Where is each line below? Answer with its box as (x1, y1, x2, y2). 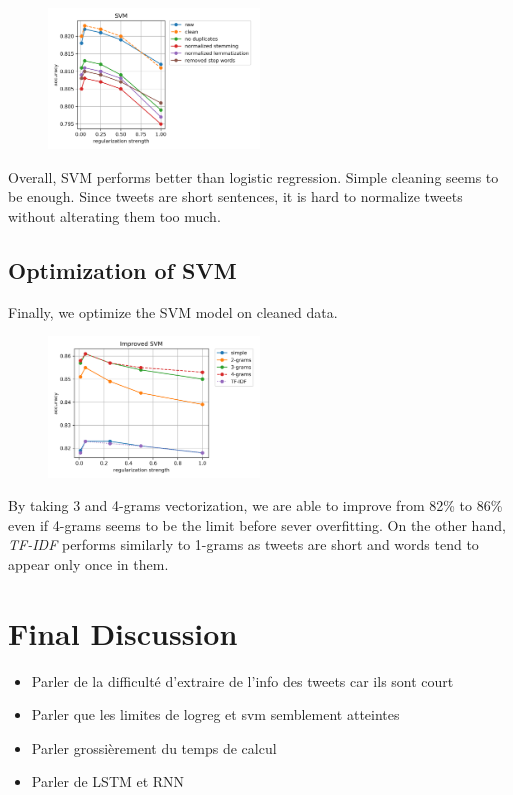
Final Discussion (8, 612, 238, 653)
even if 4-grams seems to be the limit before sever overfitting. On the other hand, (8, 514, 506, 535)
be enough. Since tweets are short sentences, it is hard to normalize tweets (8, 186, 463, 207)
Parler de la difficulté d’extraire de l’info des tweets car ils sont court (31, 670, 454, 691)
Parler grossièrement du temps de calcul (31, 737, 277, 758)
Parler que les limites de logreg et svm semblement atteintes (31, 704, 400, 725)
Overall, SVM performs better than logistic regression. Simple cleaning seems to (8, 166, 499, 187)
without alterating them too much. (8, 205, 221, 226)
